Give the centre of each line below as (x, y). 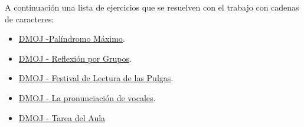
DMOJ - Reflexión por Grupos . (75, 58)
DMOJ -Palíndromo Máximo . (72, 39)
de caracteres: (30, 19)
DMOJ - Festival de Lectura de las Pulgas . (96, 78)
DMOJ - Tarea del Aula (62, 117)
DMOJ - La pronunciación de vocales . (87, 97)
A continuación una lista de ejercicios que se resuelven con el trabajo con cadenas (152, 7)
